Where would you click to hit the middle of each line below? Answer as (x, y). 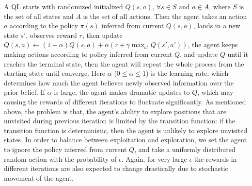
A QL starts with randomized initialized (63, 6)
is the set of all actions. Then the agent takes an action (165, 16)
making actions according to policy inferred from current (88, 54)
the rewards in (215, 159)
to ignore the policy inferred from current (65, 149)
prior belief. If (24, 92)
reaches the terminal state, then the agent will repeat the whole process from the (124, 63)
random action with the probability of (60, 159)
